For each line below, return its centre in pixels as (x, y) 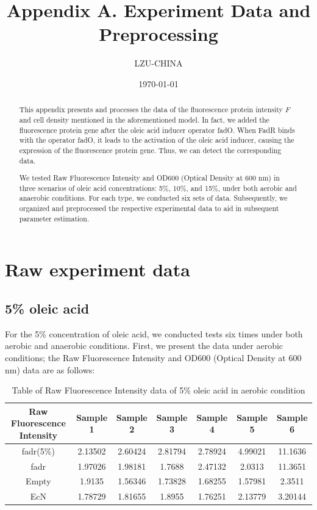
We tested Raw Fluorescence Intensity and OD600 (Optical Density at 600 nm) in (149, 178)
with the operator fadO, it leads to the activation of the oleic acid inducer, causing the (157, 140)
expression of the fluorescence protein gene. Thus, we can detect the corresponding (150, 150)
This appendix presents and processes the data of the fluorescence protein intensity (151, 110)
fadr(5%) (38, 451)
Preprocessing (158, 34)
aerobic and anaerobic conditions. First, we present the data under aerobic (144, 346)
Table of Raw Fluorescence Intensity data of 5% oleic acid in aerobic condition (158, 390)
